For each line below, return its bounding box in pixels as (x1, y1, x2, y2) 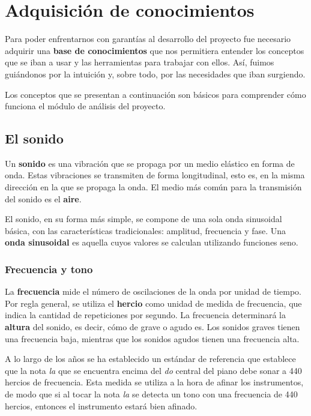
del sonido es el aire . (5, 192, 82, 205)
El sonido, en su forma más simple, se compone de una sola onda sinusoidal (5, 213, 282, 225)
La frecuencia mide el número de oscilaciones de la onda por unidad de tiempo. (5, 285, 301, 298)
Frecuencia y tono (5, 261, 93, 276)
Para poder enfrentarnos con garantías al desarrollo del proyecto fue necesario (5, 32, 291, 45)
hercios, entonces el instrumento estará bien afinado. (5, 399, 198, 412)
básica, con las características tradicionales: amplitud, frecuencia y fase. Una (5, 224, 286, 237)
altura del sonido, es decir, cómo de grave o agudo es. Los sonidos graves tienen (5, 321, 300, 333)
